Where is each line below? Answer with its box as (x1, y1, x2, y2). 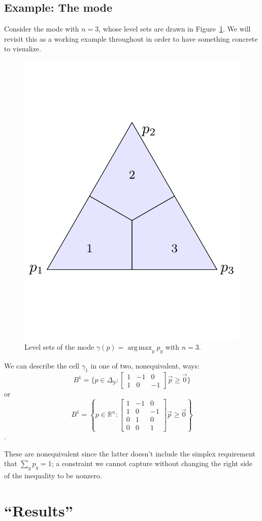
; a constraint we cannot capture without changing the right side (51, 458, 253, 469)
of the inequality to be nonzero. (4, 470, 102, 481)
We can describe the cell (4, 360, 80, 371)
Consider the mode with (4, 23, 79, 34)
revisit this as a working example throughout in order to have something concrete (4, 33, 258, 44)
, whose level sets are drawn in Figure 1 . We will (99, 23, 251, 34)
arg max (127, 344, 152, 352)
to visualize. (4, 43, 41, 54)
